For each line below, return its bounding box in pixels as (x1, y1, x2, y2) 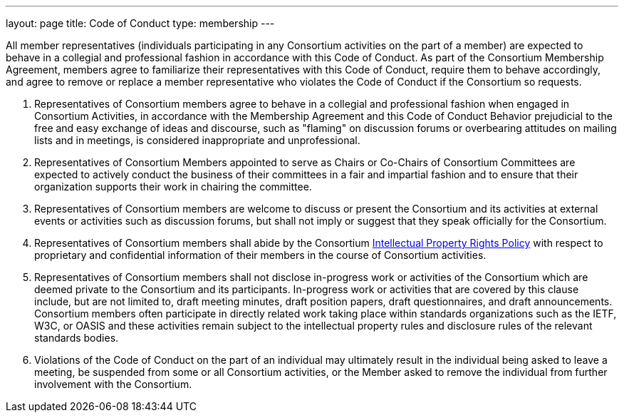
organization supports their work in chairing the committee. (34, 180, 312, 193)
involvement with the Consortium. (34, 378, 192, 390)
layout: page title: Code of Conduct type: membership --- (6, 17, 275, 29)
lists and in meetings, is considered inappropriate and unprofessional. (34, 134, 360, 146)
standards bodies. (34, 332, 119, 344)
